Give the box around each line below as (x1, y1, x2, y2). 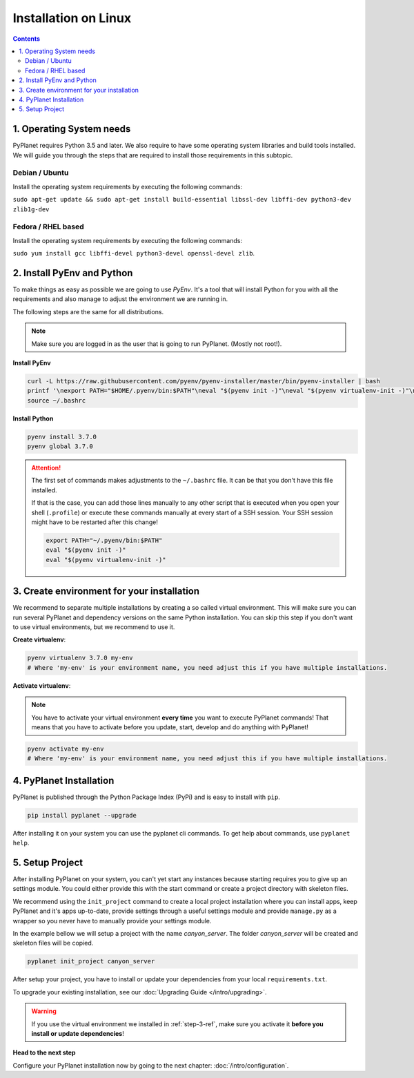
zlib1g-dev (12, 205, 50, 213)
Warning (31, 1007, 57, 1015)
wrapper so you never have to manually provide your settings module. (12, 916, 212, 925)
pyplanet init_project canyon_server (27, 957, 155, 965)
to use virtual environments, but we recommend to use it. (12, 623, 175, 631)
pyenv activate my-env (27, 744, 104, 753)
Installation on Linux (12, 10, 131, 26)
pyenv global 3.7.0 (27, 443, 93, 450)
